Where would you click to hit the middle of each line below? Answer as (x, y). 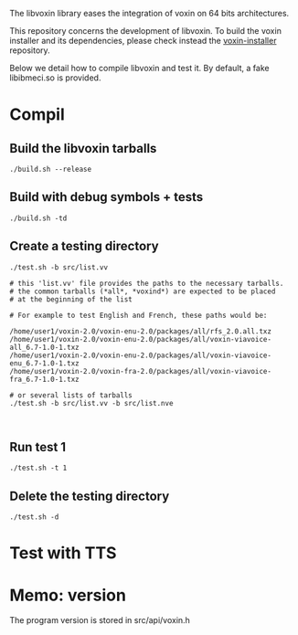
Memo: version (68, 595)
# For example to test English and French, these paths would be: (138, 315)
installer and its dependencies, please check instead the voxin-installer (143, 41)
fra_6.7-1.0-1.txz (44, 379)
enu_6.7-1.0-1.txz (44, 363)
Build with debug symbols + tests (106, 197)
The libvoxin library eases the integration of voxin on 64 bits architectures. (149, 13)
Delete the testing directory (90, 496)
